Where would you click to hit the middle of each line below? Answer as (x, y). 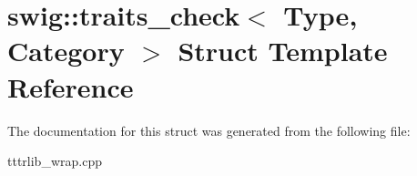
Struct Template (283, 51)
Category (66, 51)
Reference (71, 86)
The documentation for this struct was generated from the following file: (209, 130)
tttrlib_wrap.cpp (55, 161)
